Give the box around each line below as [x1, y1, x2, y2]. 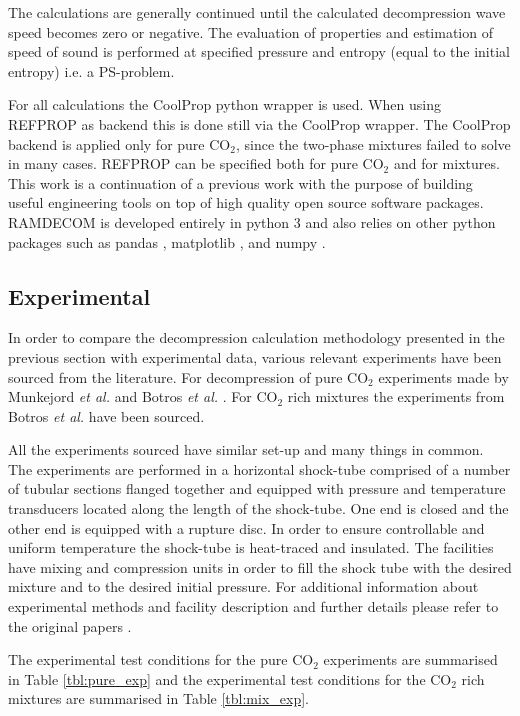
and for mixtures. [393, 153, 500, 174]
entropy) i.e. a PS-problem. [8, 60, 175, 81]
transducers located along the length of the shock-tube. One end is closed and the [8, 498, 509, 519]
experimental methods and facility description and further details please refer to [8, 596, 499, 617]
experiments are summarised [323, 649, 498, 670]
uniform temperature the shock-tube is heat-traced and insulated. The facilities [8, 537, 494, 558]
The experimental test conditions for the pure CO [8, 649, 314, 670]
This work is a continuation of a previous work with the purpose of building [8, 172, 473, 193]
